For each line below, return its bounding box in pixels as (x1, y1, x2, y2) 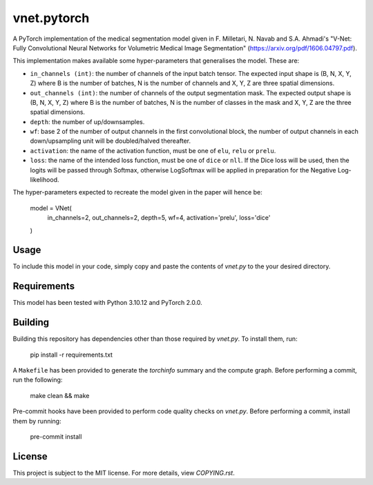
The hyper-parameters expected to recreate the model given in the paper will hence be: (12, 188, 262, 197)
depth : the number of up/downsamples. (30, 117, 145, 126)
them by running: (12, 417, 61, 425)
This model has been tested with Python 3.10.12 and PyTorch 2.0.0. (12, 299, 203, 307)
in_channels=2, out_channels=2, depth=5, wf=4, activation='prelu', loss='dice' (47, 214, 271, 222)
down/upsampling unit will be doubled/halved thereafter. (30, 137, 191, 145)
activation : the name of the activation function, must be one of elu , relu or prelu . (30, 146, 276, 155)
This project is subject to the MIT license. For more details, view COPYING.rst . (12, 468, 235, 477)
